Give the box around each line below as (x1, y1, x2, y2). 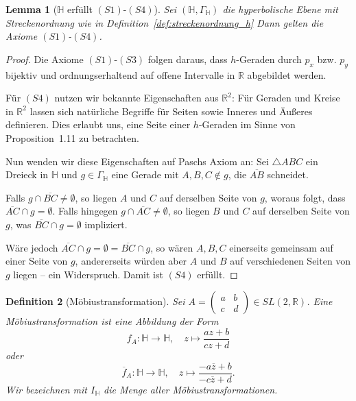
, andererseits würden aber (75, 254, 187, 268)
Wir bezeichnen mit (5, 382, 88, 396)
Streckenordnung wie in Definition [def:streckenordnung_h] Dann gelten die (5, 15, 324, 29)
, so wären (150, 240, 193, 254)
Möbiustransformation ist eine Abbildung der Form (5, 314, 219, 328)
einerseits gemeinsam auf (229, 240, 333, 254)
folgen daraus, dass (147, 51, 228, 66)
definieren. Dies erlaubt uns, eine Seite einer (5, 117, 191, 132)
